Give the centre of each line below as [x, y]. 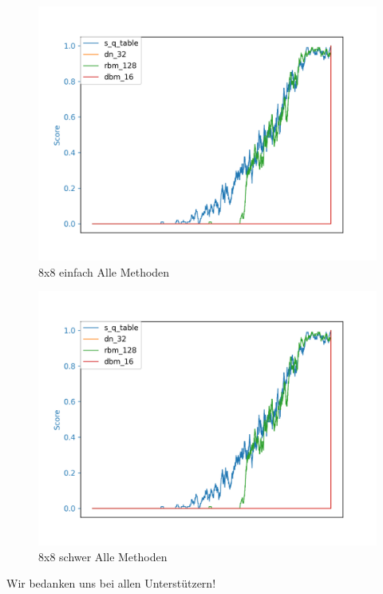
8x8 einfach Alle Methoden [104, 271]
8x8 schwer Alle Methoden [103, 556]
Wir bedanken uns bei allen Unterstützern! [111, 583]
